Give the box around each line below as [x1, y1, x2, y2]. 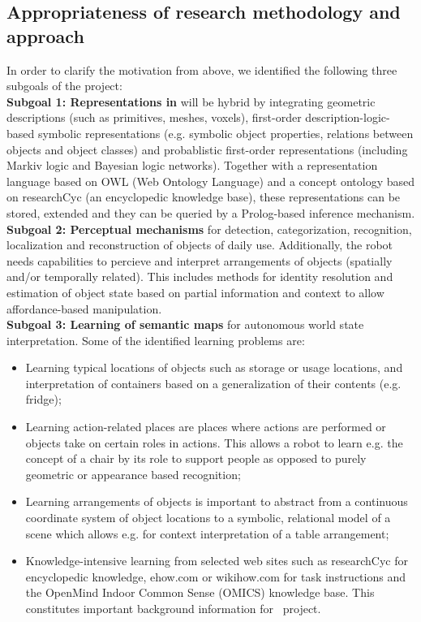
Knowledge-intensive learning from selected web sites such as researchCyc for [25, 552, 409, 569]
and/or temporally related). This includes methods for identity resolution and [6, 268, 393, 285]
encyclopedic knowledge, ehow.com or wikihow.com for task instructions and [25, 568, 406, 585]
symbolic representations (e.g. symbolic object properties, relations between [37, 124, 414, 141]
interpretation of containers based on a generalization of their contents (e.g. [25, 374, 402, 391]
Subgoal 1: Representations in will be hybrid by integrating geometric [6, 93, 376, 110]
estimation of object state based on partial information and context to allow [6, 283, 384, 300]
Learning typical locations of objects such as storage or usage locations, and [25, 359, 403, 376]
